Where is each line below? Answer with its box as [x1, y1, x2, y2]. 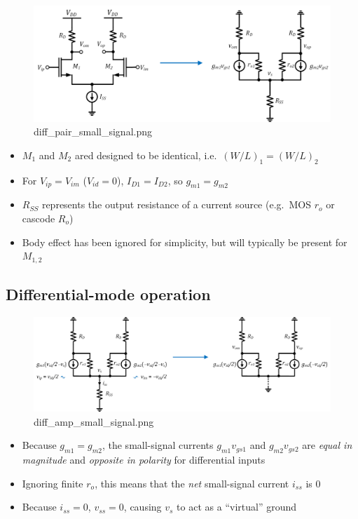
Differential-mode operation [6, 283, 211, 305]
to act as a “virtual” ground [177, 499, 296, 514]
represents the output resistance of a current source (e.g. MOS [41, 197, 311, 212]
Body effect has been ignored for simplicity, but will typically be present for [22, 234, 347, 249]
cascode [22, 211, 55, 225]
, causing [123, 499, 162, 514]
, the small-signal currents [102, 438, 214, 452]
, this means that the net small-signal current [95, 476, 289, 490]
